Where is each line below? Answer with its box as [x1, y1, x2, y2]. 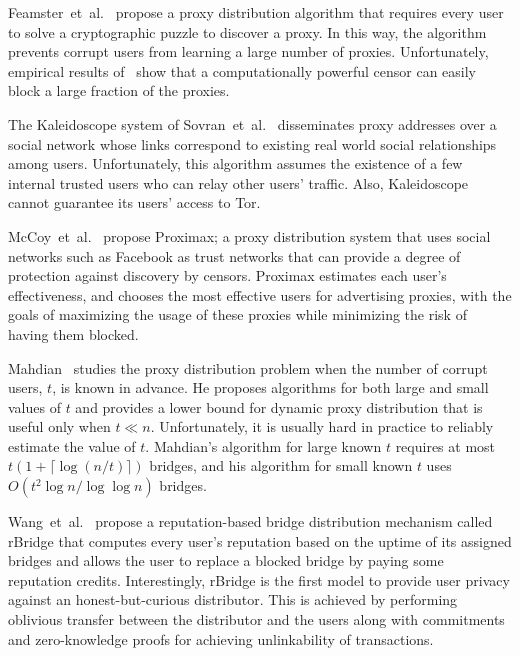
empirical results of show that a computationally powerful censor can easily [8, 60, 476, 81]
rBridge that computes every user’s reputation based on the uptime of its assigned [8, 530, 512, 551]
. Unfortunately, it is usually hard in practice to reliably [150, 416, 494, 437]
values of [8, 396, 61, 417]
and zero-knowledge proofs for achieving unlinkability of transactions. [8, 628, 434, 649]
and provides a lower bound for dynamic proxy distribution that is [75, 396, 483, 417]
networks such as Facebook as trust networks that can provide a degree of [8, 245, 461, 266]
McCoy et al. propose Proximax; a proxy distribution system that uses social [8, 225, 491, 246]
